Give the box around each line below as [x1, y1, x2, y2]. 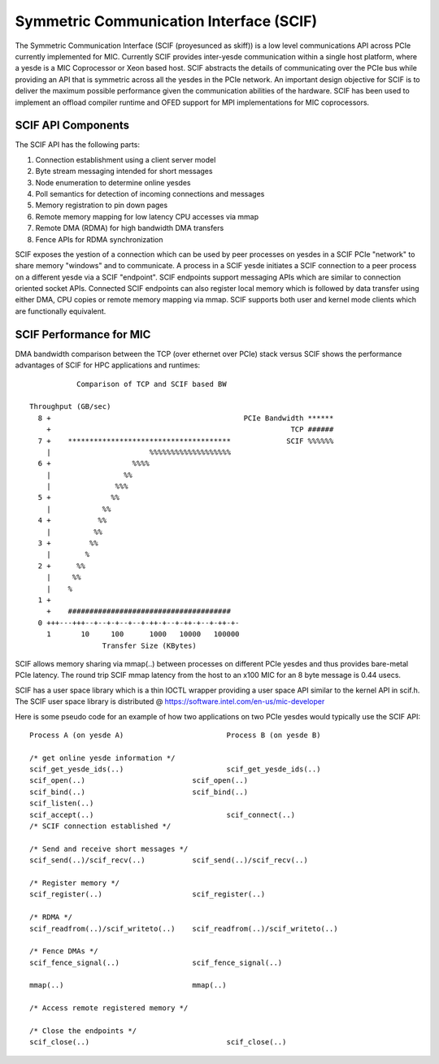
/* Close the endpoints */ [29, 1027, 137, 1036]
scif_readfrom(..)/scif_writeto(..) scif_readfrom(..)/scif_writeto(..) [29, 923, 338, 933]
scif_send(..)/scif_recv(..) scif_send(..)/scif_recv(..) [29, 856, 308, 865]
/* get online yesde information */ [29, 753, 176, 762]
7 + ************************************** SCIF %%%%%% [37, 436, 334, 445]
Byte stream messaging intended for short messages [35, 167, 213, 176]
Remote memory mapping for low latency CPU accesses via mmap [35, 211, 259, 221]
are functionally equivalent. [15, 306, 106, 316]
